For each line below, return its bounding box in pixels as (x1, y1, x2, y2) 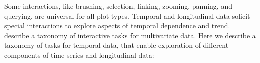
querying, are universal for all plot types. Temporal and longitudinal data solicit (4, 10, 250, 21)
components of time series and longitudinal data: (4, 49, 154, 60)
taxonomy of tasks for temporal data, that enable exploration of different (4, 40, 229, 50)
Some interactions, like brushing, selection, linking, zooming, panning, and (4, 1, 232, 11)
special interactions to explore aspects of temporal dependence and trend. (4, 20, 230, 31)
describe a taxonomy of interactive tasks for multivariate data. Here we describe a (4, 30, 256, 40)
